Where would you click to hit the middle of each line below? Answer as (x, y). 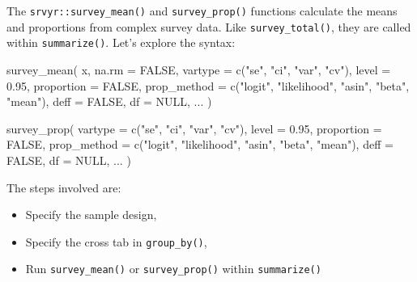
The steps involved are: (64, 187)
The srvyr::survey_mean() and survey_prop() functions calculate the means (202, 11)
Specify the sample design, (91, 215)
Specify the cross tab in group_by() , (116, 241)
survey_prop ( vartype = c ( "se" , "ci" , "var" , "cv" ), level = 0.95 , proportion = (194, 128)
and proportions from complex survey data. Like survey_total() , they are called (209, 26)
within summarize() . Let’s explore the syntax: (121, 42)
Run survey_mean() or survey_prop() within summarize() (173, 269)
